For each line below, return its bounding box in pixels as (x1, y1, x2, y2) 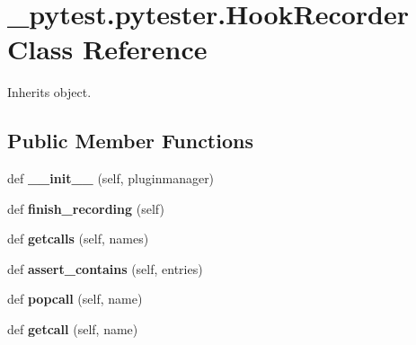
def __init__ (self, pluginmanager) (7, 169, 215, 188)
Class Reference (7, 31, 208, 67)
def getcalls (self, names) (7, 229, 149, 248)
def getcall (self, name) (7, 320, 138, 339)
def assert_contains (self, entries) (7, 259, 203, 278)
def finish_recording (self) (7, 199, 164, 217)
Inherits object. (7, 83, 92, 102)
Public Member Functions (7, 127, 253, 155)
